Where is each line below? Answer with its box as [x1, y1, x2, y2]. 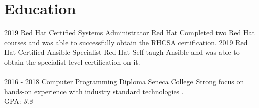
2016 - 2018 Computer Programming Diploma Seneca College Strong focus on [4, 76, 244, 87]
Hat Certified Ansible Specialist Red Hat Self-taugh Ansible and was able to [4, 47, 240, 57]
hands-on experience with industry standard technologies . [4, 86, 184, 96]
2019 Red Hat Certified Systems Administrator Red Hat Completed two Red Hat [4, 27, 255, 38]
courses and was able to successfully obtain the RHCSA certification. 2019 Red [4, 37, 248, 47]
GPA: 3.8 [4, 96, 33, 106]
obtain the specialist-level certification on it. [4, 56, 140, 67]
